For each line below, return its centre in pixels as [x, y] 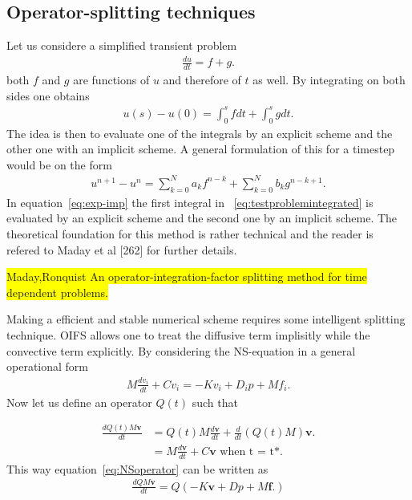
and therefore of [202, 80]
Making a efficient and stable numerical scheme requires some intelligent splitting [206, 319]
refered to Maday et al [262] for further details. [122, 249]
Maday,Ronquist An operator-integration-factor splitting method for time [187, 276]
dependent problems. [57, 292]
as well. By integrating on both [329, 80]
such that [215, 402]
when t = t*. [251, 451]
